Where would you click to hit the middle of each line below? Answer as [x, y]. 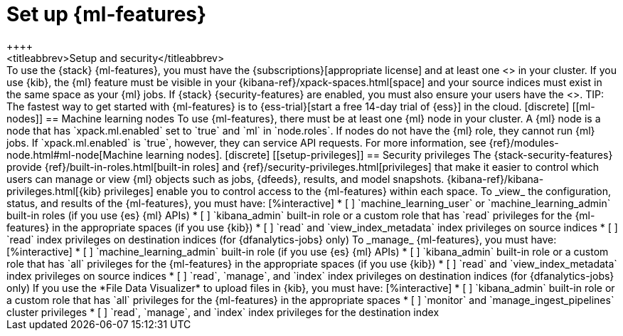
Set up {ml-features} [107, 14]
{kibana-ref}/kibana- [495, 179]
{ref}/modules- [524, 142]
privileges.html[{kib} [54, 191]
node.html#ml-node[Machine [75, 154]
